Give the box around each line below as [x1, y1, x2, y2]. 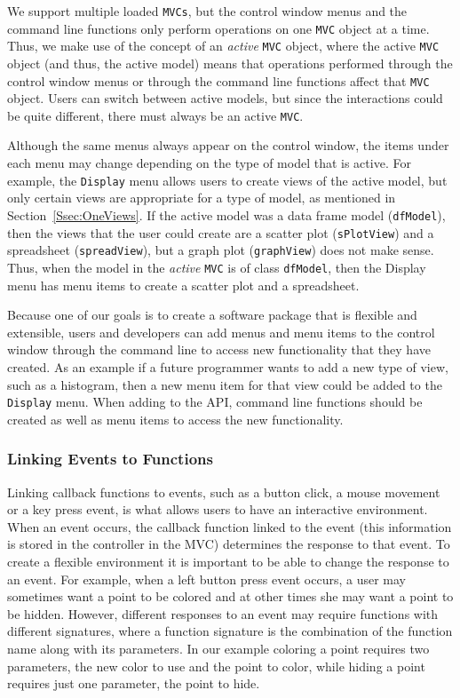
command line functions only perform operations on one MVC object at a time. [7, 19, 430, 37]
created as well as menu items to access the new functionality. [7, 409, 344, 428]
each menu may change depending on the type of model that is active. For [7, 154, 411, 172]
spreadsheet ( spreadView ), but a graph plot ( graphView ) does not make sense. [7, 241, 434, 259]
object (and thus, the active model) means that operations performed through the [7, 53, 453, 72]
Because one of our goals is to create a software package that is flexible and [7, 305, 417, 324]
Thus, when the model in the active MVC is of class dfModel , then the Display [7, 258, 426, 276]
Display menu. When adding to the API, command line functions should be [7, 393, 423, 411]
